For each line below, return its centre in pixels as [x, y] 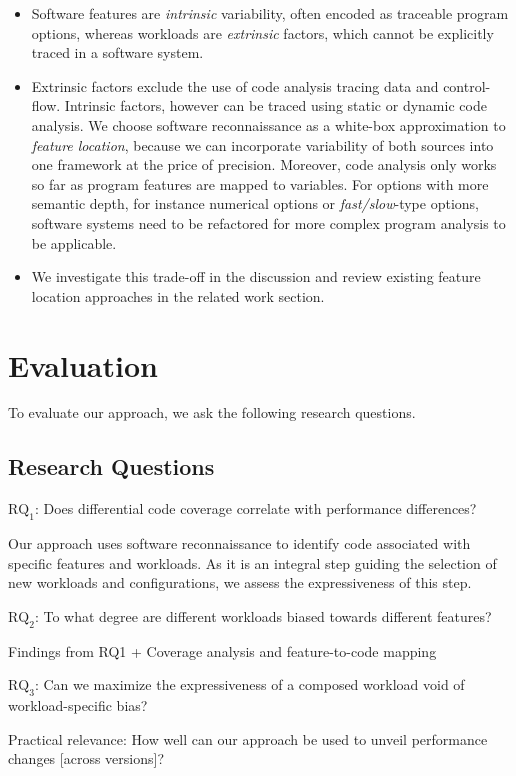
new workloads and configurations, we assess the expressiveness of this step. [240, 582]
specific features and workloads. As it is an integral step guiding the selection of [252, 562]
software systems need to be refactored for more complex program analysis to [268, 222]
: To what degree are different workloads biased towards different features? [263, 615]
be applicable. [74, 242]
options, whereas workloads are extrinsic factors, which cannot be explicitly [262, 32]
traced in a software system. [117, 52]
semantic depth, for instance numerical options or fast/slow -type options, [255, 203]
